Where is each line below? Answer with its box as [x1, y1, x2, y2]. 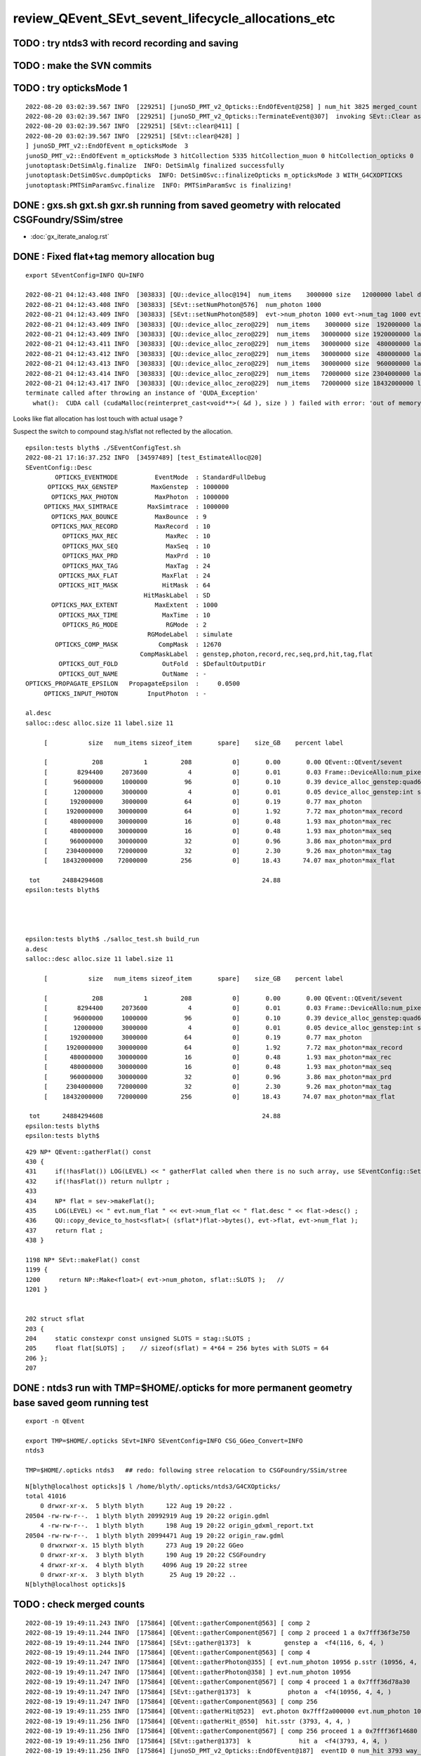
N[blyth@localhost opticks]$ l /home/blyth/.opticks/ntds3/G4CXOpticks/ [25, 1482, 281, 1490]
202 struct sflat [25, 1315, 85, 1323]
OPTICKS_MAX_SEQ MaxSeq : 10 [62, 542, 210, 550]
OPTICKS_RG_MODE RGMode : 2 [62, 620, 207, 629]
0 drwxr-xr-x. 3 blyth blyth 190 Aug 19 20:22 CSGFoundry [39, 1551, 266, 1559]
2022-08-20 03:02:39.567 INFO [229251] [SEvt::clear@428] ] [25, 132, 240, 140]
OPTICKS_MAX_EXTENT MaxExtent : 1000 [51, 601, 218, 609]
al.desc [25, 709, 52, 717]
